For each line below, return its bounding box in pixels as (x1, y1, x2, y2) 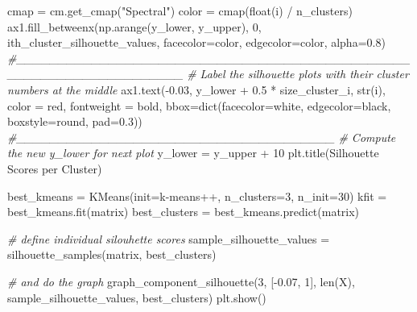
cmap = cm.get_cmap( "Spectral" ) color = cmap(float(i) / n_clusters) (7, 2, 353, 19)
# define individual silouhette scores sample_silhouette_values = (7, 230, 330, 247)
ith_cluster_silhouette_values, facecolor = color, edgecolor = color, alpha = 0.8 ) (7, 34, 386, 51)
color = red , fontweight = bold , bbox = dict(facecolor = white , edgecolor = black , (7, 97, 391, 114)
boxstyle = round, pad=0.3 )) (7, 113, 142, 130)
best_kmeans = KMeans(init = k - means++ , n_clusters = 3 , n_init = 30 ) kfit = (7, 187, 387, 204)
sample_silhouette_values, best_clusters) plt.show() (7, 289, 266, 306)
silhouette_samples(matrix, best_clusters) (7, 246, 217, 263)
